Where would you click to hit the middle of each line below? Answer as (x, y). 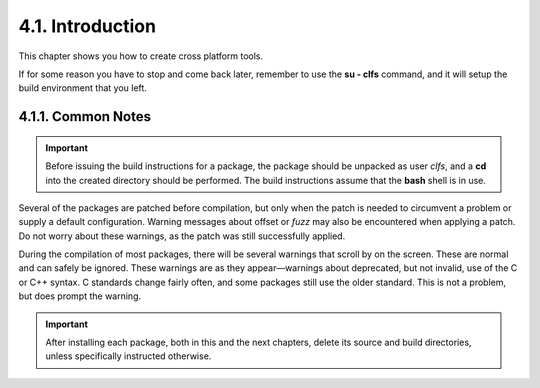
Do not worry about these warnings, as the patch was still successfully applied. (182, 236)
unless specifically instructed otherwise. (128, 356)
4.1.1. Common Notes (85, 116)
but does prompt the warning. (80, 296)
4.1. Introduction (87, 26)
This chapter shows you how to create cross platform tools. (141, 56)
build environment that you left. (82, 88)
